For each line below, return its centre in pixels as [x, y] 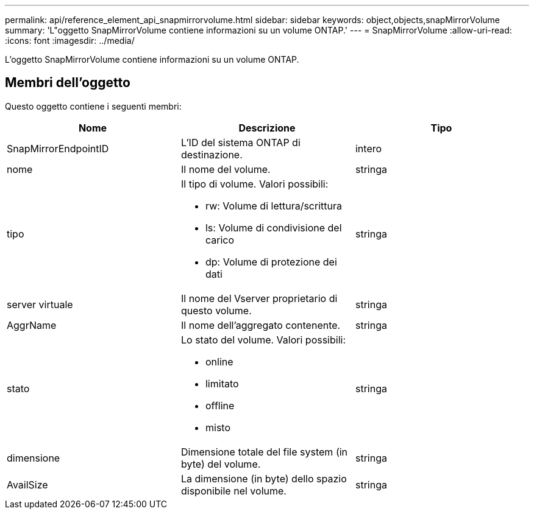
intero [368, 148]
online [219, 361]
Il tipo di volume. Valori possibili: [255, 184]
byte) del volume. [221, 464]
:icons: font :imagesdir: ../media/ [70, 40]
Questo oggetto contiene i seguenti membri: [93, 106]
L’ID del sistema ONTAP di [240, 142]
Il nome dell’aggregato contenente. [261, 325]
